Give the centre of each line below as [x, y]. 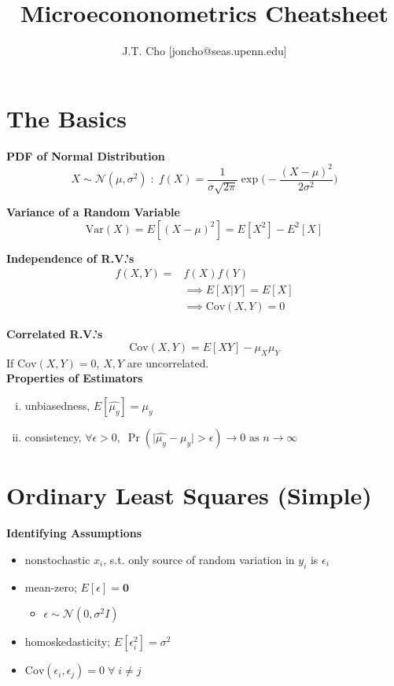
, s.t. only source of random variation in [199, 559]
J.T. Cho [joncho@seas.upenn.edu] [204, 51]
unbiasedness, [57, 406]
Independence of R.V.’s [70, 258]
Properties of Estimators [75, 378]
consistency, [53, 437]
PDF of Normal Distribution [86, 155]
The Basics [66, 118]
